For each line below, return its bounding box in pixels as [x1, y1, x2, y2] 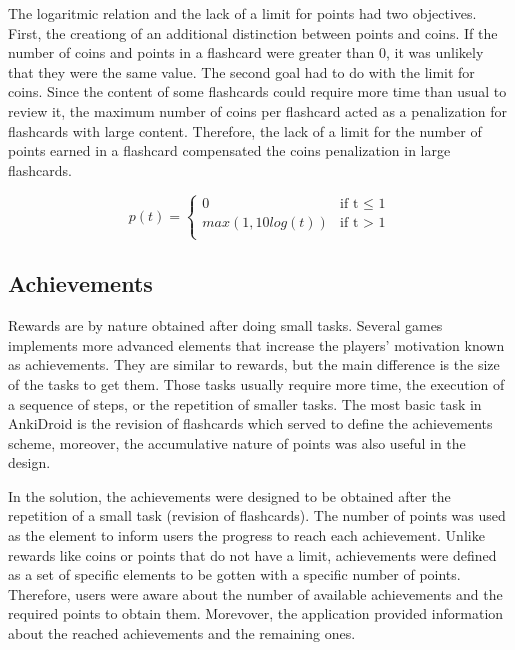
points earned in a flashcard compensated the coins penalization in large [8, 140, 451, 161]
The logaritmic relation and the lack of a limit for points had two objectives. [8, 3, 477, 23]
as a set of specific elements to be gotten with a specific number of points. [8, 564, 461, 585]
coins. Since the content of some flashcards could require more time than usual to [8, 81, 507, 102]
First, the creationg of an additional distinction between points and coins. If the [8, 22, 498, 43]
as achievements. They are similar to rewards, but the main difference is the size [8, 354, 500, 375]
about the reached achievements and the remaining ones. [8, 623, 356, 644]
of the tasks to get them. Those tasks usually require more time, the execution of [8, 373, 505, 394]
